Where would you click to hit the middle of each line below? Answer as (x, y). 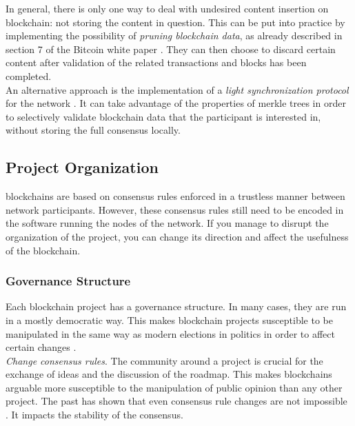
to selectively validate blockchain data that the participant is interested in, (163, 116)
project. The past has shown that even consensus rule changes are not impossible (176, 401)
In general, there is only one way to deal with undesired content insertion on (167, 8)
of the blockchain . (43, 250)
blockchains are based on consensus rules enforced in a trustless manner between (175, 196)
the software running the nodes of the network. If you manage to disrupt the (167, 223)
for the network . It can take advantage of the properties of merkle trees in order (176, 103)
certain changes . (41, 347)
